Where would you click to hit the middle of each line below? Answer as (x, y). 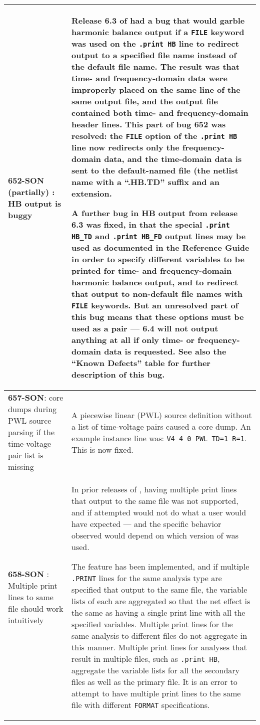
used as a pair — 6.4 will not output (145, 328)
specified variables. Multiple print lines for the (152, 624)
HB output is (35, 203)
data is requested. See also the (165, 351)
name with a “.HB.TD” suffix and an (145, 182)
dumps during (32, 409)
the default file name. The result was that (155, 66)
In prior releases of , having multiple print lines (154, 489)
